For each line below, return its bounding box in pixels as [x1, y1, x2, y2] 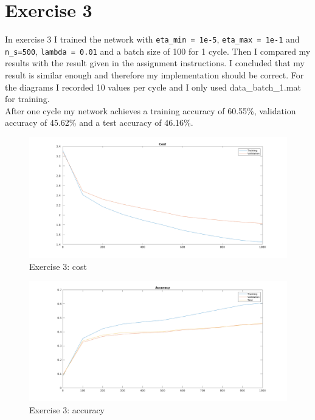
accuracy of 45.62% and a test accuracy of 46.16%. [5, 116, 193, 129]
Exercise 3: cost [29, 260, 87, 272]
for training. [5, 92, 50, 105]
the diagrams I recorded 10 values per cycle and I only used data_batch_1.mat [5, 80, 301, 93]
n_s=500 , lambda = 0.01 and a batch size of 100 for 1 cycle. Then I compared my [5, 44, 311, 57]
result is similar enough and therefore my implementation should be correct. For [5, 69, 304, 81]
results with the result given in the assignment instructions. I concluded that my [5, 57, 305, 69]
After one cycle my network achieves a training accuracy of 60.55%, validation [5, 104, 296, 117]
